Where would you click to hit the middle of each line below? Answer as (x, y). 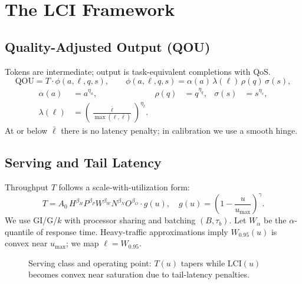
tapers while (203, 262)
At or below (26, 131)
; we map (83, 243)
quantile (19, 231)
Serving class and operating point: (90, 262)
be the (275, 220)
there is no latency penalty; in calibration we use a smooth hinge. (179, 131)
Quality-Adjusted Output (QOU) (108, 46)
